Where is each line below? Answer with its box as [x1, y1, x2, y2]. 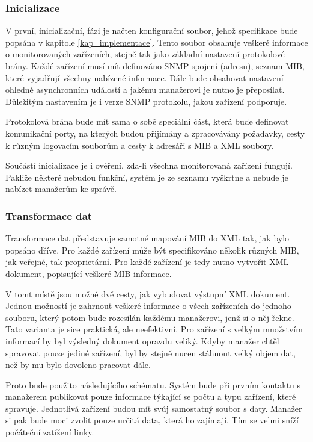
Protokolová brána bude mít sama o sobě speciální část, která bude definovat [5, 115, 289, 128]
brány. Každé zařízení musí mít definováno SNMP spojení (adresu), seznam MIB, [5, 60, 305, 72]
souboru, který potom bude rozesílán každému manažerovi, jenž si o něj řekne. [5, 311, 294, 323]
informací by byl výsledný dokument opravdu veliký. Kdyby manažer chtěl [5, 334, 279, 347]
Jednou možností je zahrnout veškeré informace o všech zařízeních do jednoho [5, 299, 291, 312]
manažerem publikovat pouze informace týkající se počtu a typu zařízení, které [5, 390, 296, 403]
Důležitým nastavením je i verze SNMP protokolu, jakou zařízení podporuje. [5, 95, 287, 107]
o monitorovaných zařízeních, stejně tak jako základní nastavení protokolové [5, 48, 285, 60]
